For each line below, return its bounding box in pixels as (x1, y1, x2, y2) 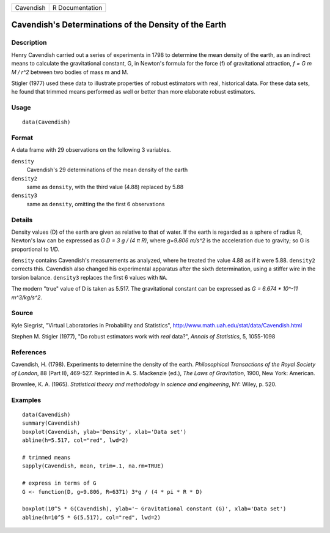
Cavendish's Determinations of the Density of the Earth (11, 20, 227, 30)
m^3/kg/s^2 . (11, 294, 43, 301)
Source (11, 309, 34, 318)
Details (11, 215, 33, 224)
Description (11, 39, 47, 47)
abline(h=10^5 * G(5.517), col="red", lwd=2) (22, 514, 161, 521)
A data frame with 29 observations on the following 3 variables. (11, 146, 171, 154)
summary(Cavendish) (22, 420, 81, 427)
